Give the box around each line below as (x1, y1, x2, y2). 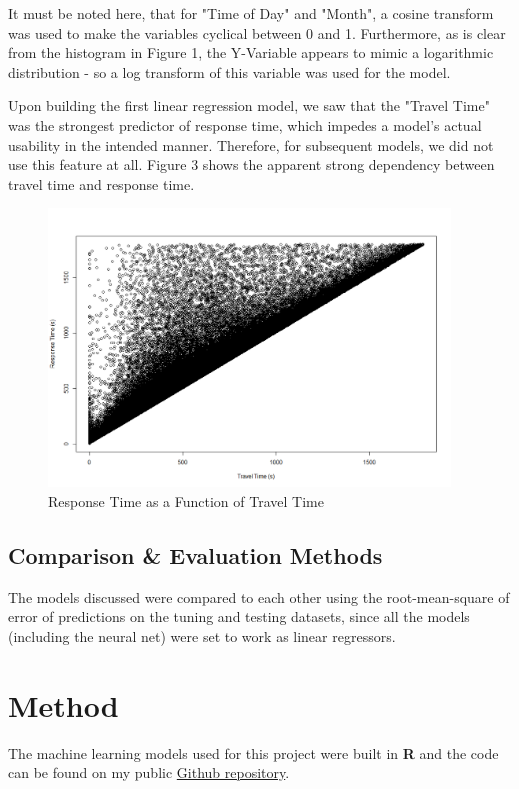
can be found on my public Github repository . (8, 762, 290, 783)
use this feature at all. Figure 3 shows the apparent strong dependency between (8, 154, 495, 175)
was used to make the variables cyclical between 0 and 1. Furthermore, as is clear (8, 22, 506, 43)
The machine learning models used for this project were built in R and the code (8, 742, 499, 763)
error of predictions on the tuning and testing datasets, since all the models (8, 606, 470, 627)
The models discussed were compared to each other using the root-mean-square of (8, 586, 510, 607)
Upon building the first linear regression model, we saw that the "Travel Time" (8, 95, 490, 116)
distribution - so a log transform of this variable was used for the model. (8, 61, 451, 82)
